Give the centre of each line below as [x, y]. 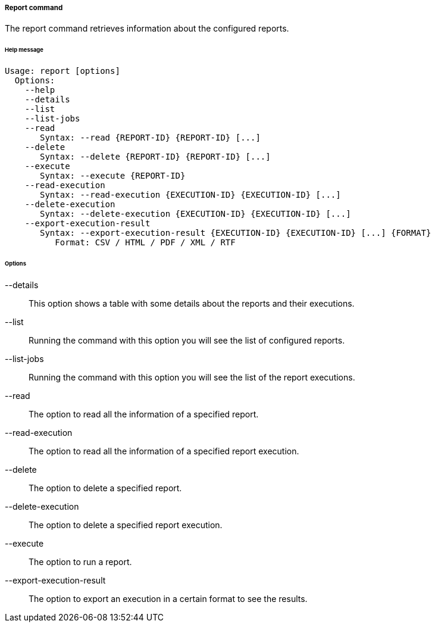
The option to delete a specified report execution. [126, 525]
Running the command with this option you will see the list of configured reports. [187, 340]
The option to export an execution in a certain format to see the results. [168, 598]
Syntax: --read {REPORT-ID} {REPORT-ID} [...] [150, 138]
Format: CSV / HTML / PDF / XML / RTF [145, 243]
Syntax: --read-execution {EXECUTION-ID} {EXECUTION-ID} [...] [190, 195]
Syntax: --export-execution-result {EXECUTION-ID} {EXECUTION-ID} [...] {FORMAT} [236, 233]
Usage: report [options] [62, 71]
